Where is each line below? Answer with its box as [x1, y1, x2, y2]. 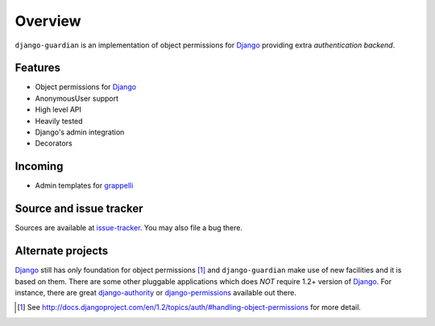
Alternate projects [14, 244, 109, 258]
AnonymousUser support [35, 93, 119, 103]
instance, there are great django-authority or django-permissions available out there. [14, 287, 297, 297]
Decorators [35, 138, 72, 148]
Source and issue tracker [14, 202, 144, 216]
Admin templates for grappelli [35, 181, 134, 191]
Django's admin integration [35, 127, 125, 137]
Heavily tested [35, 116, 84, 126]
